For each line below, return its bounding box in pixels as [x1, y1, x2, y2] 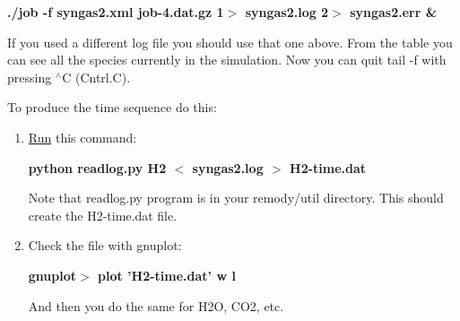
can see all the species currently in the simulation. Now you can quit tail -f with [7, 50, 447, 69]
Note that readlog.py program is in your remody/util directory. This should [28, 188, 444, 207]
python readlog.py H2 [28, 158, 167, 177]
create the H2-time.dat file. [28, 205, 178, 224]
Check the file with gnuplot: [28, 236, 182, 255]
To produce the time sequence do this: [7, 98, 217, 117]
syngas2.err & [350, 3, 438, 21]
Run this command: [28, 127, 137, 146]
